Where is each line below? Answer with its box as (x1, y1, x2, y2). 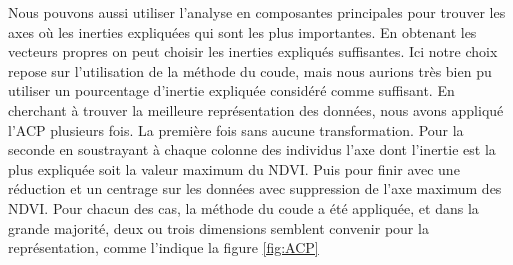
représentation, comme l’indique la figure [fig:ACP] (8, 237, 319, 258)
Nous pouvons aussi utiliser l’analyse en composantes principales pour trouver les (8, 2, 506, 22)
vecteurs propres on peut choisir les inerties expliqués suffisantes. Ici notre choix (8, 41, 498, 62)
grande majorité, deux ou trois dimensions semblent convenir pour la (8, 217, 429, 238)
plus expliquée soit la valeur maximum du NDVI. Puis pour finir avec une (8, 158, 460, 179)
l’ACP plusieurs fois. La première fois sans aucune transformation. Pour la (8, 119, 464, 140)
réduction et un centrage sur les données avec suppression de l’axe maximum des (8, 178, 502, 199)
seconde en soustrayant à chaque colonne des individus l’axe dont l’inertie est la (8, 139, 496, 160)
